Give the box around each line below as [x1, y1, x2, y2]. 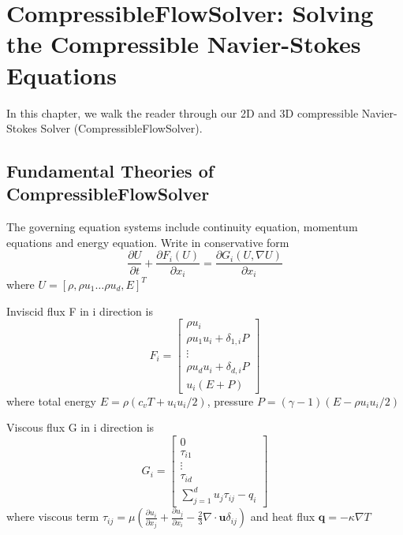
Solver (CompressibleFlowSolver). [40, 120, 203, 137]
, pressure [207, 392, 254, 409]
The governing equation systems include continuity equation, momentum [6, 219, 358, 235]
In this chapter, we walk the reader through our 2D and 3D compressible [6, 104, 359, 121]
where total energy [6, 392, 97, 409]
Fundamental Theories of [6, 159, 215, 183]
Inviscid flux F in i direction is [6, 302, 153, 319]
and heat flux [250, 508, 315, 525]
